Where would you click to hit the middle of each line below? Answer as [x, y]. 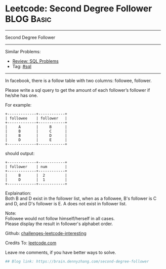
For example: [19, 105]
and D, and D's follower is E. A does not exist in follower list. [66, 203]
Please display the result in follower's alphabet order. [59, 224]
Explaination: [18, 193]
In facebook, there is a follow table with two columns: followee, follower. [79, 80]
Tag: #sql [22, 66]
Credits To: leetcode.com [31, 243]
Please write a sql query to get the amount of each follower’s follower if [78, 90]
